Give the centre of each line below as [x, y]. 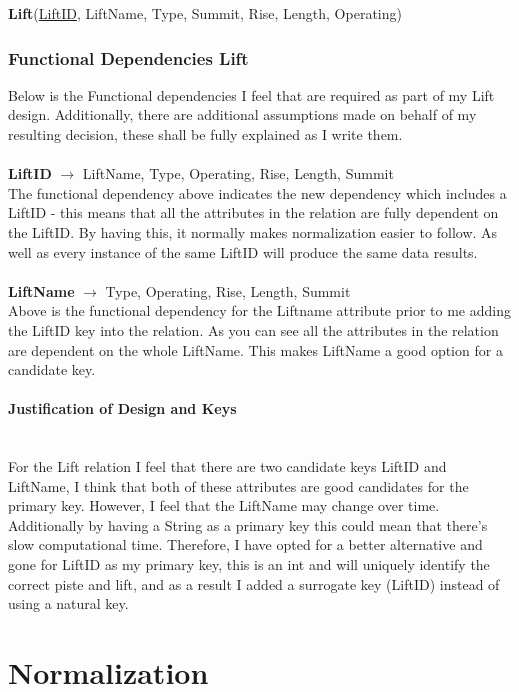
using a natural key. [68, 603]
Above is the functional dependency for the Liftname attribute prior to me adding [259, 310]
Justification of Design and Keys [122, 408]
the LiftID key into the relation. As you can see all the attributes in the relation [253, 329]
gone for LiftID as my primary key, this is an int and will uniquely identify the [249, 564]
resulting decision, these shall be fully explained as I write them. [205, 134]
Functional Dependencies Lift [128, 57]
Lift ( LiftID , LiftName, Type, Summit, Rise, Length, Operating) [205, 13]
